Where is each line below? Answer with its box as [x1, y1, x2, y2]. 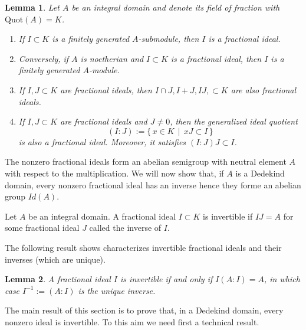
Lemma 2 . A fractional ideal [5, 273, 111, 285]
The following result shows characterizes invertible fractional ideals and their [5, 241, 282, 253]
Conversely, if [18, 52, 69, 64]
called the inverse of [89, 221, 162, 234]
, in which [264, 273, 300, 285]
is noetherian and [80, 52, 144, 64]
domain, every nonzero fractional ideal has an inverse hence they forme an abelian [5, 178, 301, 191]
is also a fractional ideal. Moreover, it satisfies [18, 135, 186, 148]
